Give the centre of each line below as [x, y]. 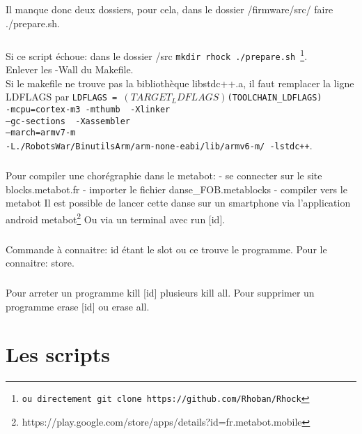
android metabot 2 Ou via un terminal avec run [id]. [116, 218]
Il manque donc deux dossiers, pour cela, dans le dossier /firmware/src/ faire [170, 9]
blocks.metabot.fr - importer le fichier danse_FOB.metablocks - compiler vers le [176, 189]
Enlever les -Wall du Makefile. [70, 69]
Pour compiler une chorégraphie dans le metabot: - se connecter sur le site [164, 175]
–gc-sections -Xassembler [68, 121]
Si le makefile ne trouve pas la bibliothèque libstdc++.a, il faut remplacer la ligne [180, 83]
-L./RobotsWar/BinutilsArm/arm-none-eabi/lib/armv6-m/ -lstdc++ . [159, 145]
